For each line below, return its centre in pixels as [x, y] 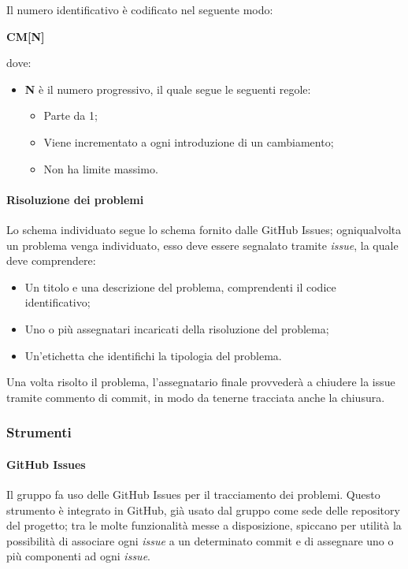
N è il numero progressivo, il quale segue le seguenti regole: [168, 89]
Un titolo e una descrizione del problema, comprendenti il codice [180, 286]
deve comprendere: [51, 260]
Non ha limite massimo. [101, 168]
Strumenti [39, 432]
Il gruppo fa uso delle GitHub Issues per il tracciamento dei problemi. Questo [193, 494]
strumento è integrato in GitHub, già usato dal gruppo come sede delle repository [203, 509]
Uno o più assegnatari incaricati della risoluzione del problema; [177, 328]
